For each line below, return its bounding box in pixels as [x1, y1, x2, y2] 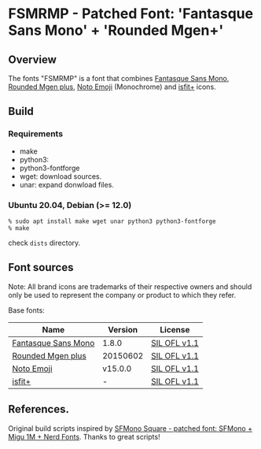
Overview [8, 53, 57, 66]
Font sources [8, 261, 74, 274]
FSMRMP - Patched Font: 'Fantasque [8, 5, 254, 23]
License [160, 324, 190, 335]
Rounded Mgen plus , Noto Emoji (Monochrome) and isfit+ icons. [8, 82, 216, 91]
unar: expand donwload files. [19, 180, 114, 189]
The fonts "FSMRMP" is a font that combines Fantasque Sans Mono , [8, 74, 230, 83]
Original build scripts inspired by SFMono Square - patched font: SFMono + [8, 423, 253, 433]
